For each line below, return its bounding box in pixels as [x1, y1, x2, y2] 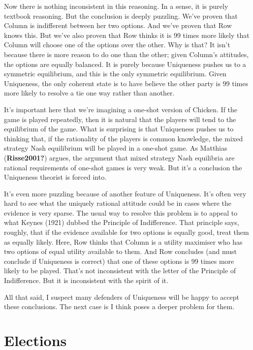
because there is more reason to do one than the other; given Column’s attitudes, [4, 49, 249, 59]
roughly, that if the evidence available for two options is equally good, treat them [4, 227, 249, 237]
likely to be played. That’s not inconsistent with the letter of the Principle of [4, 265, 236, 276]
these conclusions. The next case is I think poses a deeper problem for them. [4, 301, 235, 312]
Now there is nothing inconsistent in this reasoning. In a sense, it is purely [4, 1, 228, 11]
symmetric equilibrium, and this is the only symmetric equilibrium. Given [4, 68, 227, 79]
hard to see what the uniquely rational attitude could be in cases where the [4, 198, 231, 208]
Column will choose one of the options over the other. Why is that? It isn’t [4, 39, 230, 50]
